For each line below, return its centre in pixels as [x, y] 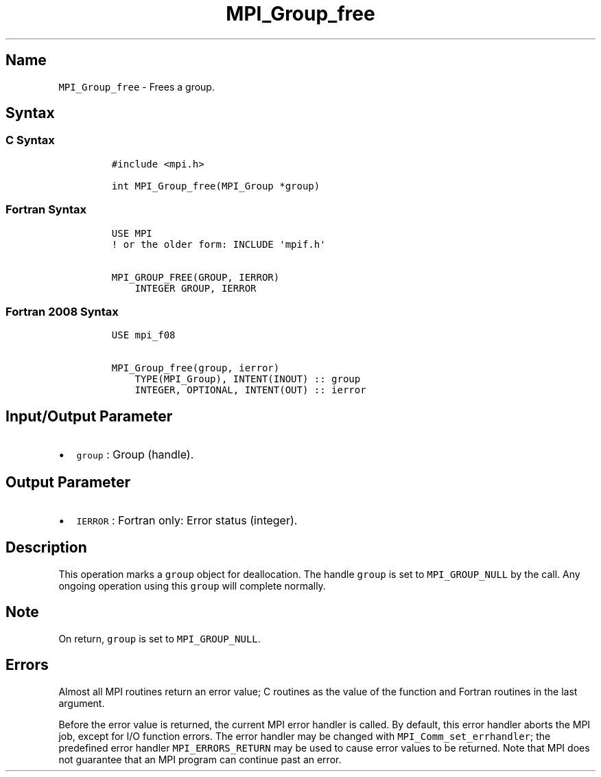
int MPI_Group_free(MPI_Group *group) [216, 186]
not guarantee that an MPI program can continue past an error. [200, 759]
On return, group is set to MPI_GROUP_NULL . [160, 638]
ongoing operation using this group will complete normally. [192, 585]
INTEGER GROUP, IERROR [196, 288]
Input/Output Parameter [89, 416]
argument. [82, 703]
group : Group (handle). [135, 455]
